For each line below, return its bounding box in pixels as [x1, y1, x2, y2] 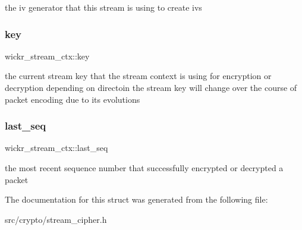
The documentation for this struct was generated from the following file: [5, 193, 268, 206]
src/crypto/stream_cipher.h [5, 213, 107, 225]
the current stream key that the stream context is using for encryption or [5, 70, 272, 82]
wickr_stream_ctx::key [5, 49, 90, 62]
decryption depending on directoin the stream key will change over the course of [5, 81, 297, 93]
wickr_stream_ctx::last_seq [5, 141, 108, 154]
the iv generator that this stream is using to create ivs [5, 1, 202, 13]
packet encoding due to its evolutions [5, 93, 140, 105]
